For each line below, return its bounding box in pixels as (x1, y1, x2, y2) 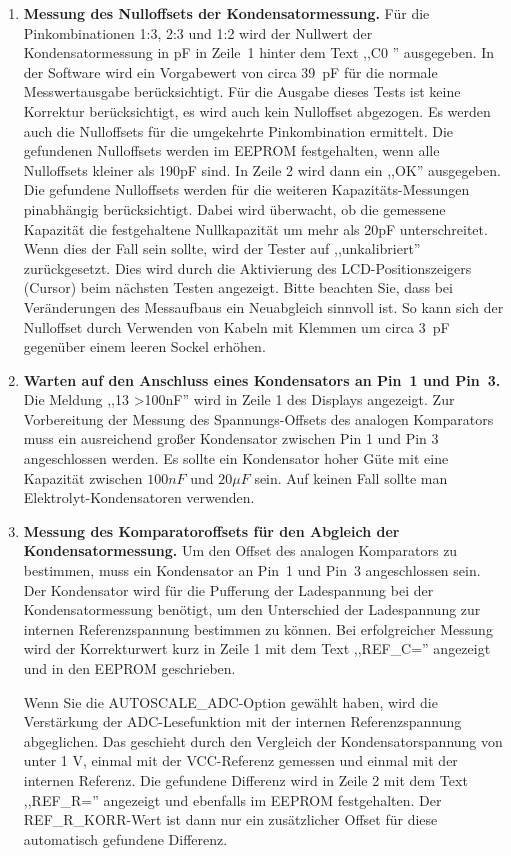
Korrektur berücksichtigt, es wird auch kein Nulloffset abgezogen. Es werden (23, 100, 491, 121)
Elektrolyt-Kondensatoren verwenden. (23, 487, 255, 508)
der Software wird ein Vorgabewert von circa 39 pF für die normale (23, 61, 438, 82)
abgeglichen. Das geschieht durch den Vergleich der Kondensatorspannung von (23, 730, 503, 751)
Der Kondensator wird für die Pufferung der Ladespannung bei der (23, 579, 434, 600)
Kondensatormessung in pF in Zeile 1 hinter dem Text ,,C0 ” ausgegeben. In (23, 42, 495, 63)
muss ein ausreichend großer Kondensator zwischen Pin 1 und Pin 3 (23, 428, 439, 449)
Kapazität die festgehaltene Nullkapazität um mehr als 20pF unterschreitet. (23, 218, 488, 239)
